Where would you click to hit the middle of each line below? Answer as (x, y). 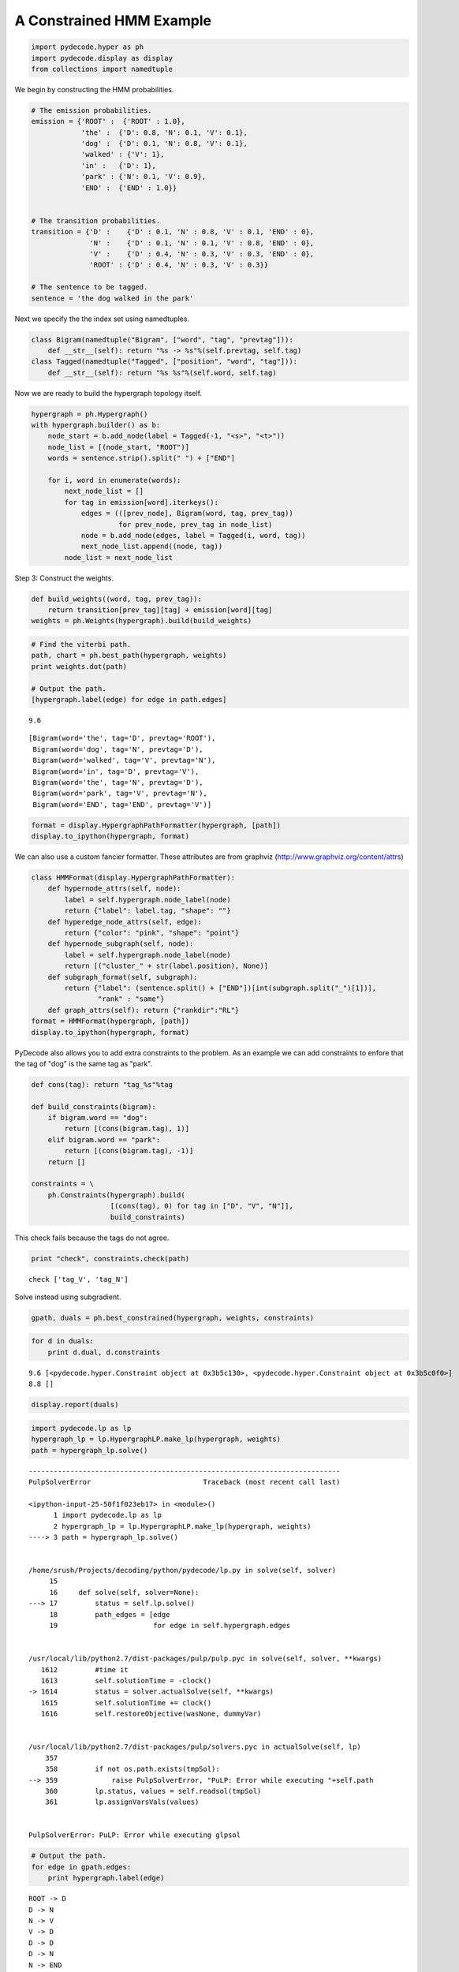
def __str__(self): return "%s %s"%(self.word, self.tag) (162, 372)
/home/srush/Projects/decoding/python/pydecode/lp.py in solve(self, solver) (183, 1571)
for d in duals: (63, 1341)
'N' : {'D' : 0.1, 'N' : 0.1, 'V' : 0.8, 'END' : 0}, (202, 243)
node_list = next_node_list (119, 557)
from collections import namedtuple (102, 69)
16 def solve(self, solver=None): (124, 1592)
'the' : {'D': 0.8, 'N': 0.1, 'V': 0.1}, (164, 133)
